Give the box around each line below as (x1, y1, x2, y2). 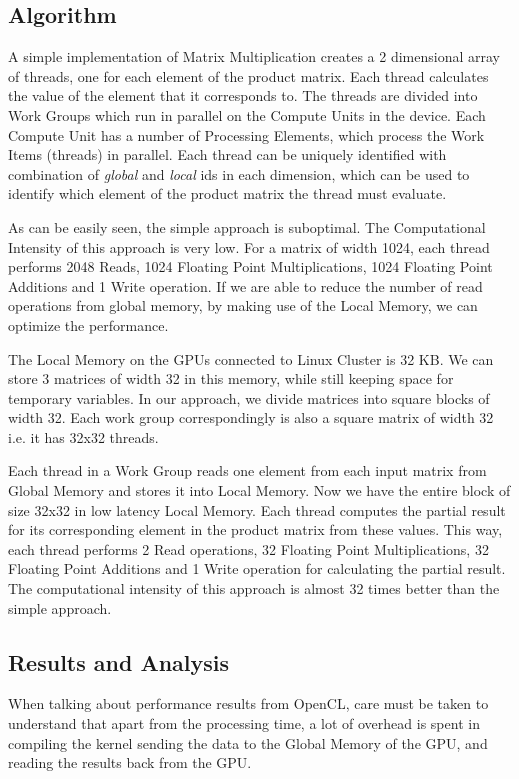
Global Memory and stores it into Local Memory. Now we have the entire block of (8, 480, 511, 501)
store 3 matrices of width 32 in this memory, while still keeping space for (8, 368, 454, 389)
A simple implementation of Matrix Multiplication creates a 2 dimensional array (8, 46, 500, 67)
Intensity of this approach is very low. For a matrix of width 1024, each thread (8, 236, 490, 257)
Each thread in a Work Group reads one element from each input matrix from (8, 460, 487, 481)
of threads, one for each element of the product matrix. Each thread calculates (8, 65, 489, 86)
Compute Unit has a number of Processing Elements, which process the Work (8, 124, 485, 145)
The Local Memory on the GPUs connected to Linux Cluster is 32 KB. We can (8, 348, 494, 369)
